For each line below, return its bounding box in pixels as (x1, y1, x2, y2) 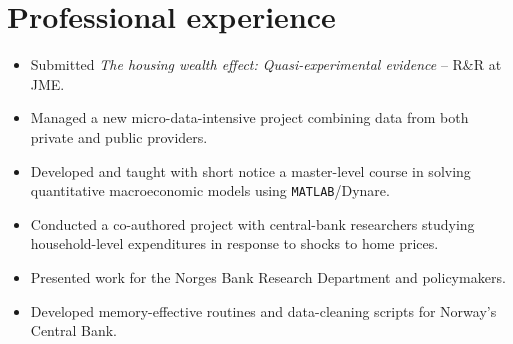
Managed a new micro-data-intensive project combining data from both (30, 107, 469, 128)
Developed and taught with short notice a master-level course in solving (30, 160, 471, 181)
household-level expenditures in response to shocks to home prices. (30, 233, 439, 254)
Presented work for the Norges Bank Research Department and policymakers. (30, 266, 506, 287)
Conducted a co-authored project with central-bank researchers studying (30, 213, 475, 234)
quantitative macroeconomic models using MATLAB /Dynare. (30, 180, 390, 201)
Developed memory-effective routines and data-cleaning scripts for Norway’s (30, 300, 497, 321)
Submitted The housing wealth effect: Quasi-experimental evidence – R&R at (30, 54, 502, 75)
